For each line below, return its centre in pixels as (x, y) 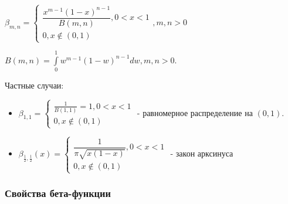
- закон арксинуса (202, 153)
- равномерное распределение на (195, 112)
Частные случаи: (34, 85)
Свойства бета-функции (58, 193)
